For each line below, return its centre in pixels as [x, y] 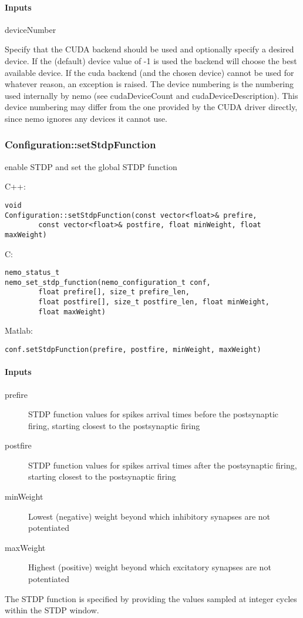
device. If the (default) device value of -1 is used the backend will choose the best [151, 60]
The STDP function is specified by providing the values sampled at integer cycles [151, 598]
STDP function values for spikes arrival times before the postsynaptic [154, 414]
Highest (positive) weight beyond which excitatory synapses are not [150, 567]
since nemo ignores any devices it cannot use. [86, 118]
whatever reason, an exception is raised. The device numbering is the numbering [149, 84]
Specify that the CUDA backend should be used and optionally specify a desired [149, 49]
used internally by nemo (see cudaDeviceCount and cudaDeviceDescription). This [151, 95]
